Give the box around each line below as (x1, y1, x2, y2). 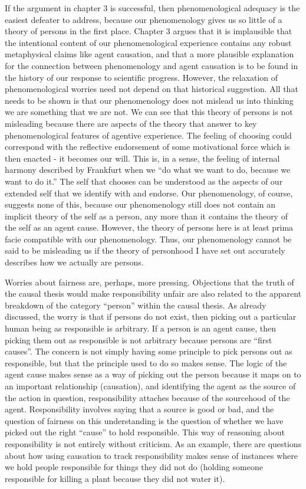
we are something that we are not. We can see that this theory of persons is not (5, 106, 293, 118)
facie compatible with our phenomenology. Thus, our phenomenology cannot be (5, 232, 292, 245)
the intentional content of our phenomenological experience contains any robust (5, 36, 292, 48)
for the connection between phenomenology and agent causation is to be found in (5, 59, 298, 71)
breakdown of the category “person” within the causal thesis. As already (5, 298, 266, 311)
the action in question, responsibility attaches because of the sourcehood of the (5, 391, 290, 403)
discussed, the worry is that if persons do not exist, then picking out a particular (5, 310, 297, 323)
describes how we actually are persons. (5, 256, 144, 268)
